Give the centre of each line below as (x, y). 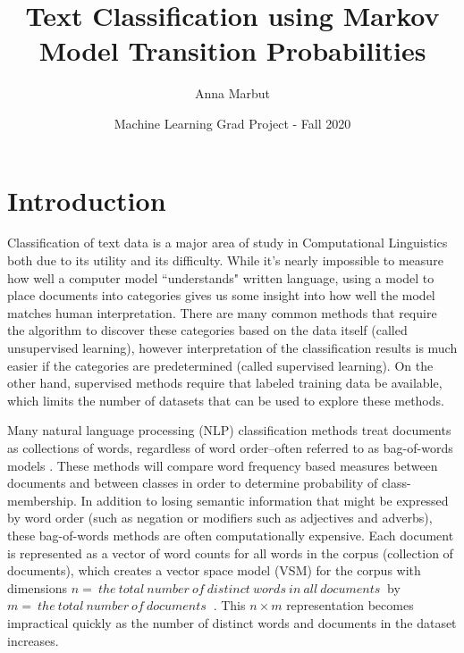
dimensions (38, 587)
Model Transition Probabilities (232, 50)
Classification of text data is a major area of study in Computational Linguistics (228, 243)
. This (229, 605)
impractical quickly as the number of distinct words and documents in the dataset (232, 622)
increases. (33, 640)
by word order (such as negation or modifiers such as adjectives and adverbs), (220, 518)
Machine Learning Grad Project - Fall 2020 (232, 123)
